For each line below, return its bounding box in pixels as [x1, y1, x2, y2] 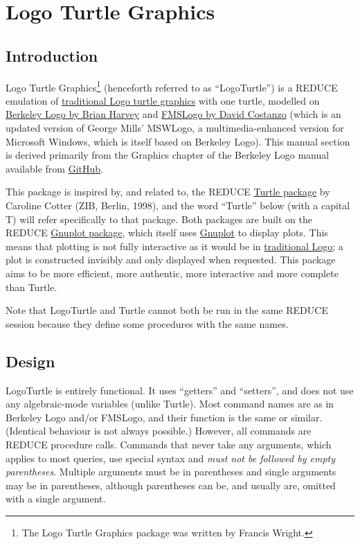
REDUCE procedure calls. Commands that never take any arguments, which [6, 437, 332, 451]
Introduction [6, 44, 98, 66]
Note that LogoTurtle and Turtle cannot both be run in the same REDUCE [6, 303, 328, 317]
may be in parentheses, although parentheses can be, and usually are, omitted [6, 477, 336, 492]
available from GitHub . [6, 161, 103, 175]
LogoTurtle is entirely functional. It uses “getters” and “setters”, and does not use [6, 383, 354, 397]
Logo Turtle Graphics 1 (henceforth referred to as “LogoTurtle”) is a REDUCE [6, 78, 338, 94]
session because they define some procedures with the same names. [6, 316, 289, 331]
